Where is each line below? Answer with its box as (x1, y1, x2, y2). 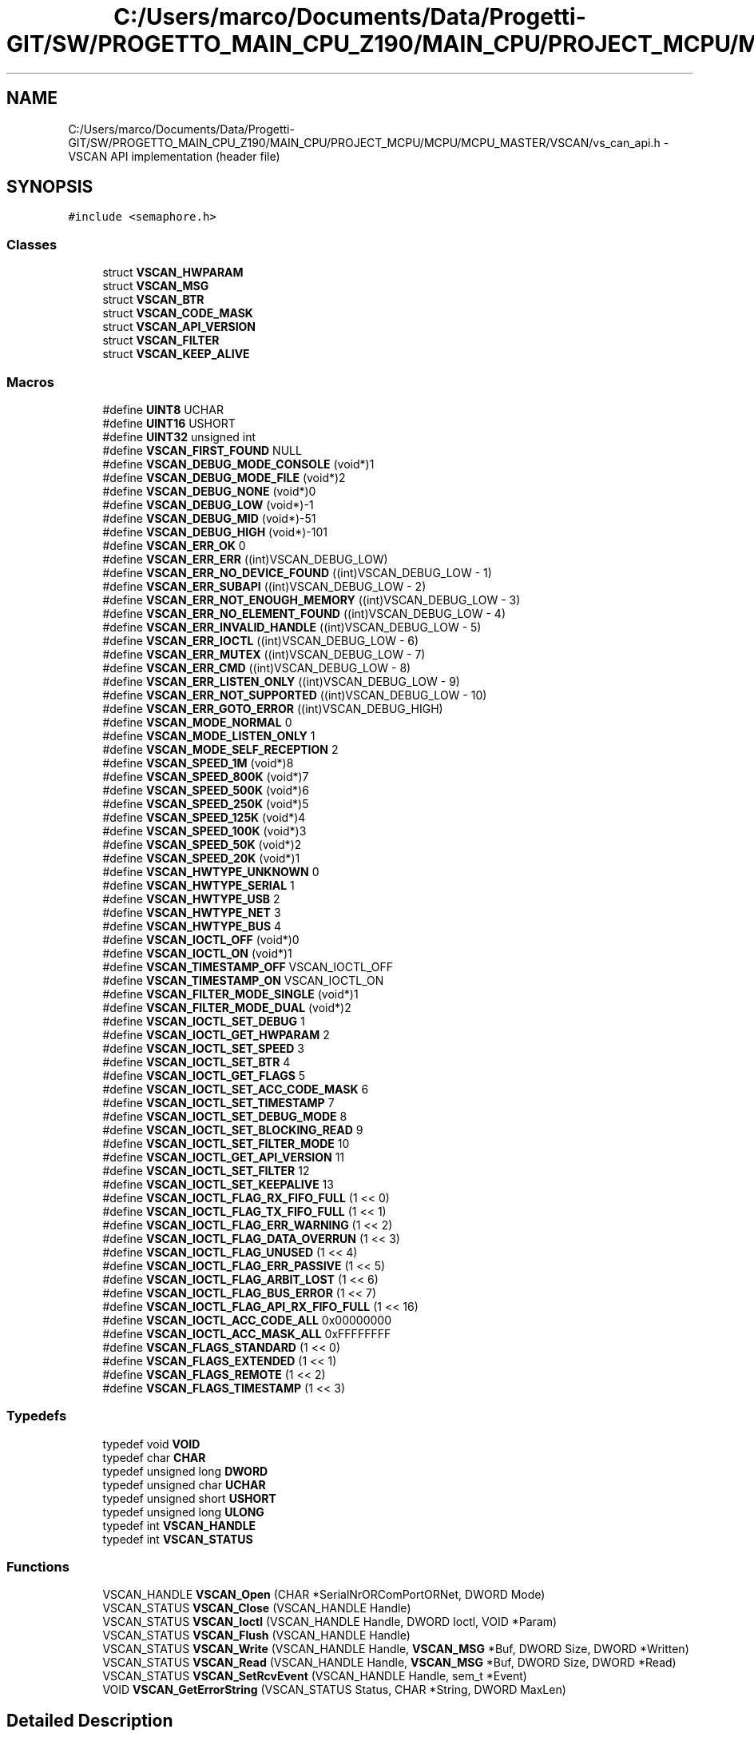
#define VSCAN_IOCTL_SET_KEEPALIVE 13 (102, 1177, 334, 1191)
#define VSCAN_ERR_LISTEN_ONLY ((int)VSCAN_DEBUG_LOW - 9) (102, 674, 460, 688)
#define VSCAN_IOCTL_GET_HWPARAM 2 (102, 1027, 330, 1042)
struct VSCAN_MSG (102, 279, 209, 293)
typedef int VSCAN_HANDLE (102, 1518, 256, 1532)
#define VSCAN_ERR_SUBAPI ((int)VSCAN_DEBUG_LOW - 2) (102, 579, 427, 593)
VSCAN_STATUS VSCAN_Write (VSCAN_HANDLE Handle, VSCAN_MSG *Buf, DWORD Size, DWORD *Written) (102, 1642, 689, 1656)
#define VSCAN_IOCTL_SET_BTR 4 (102, 1054, 291, 1069)
